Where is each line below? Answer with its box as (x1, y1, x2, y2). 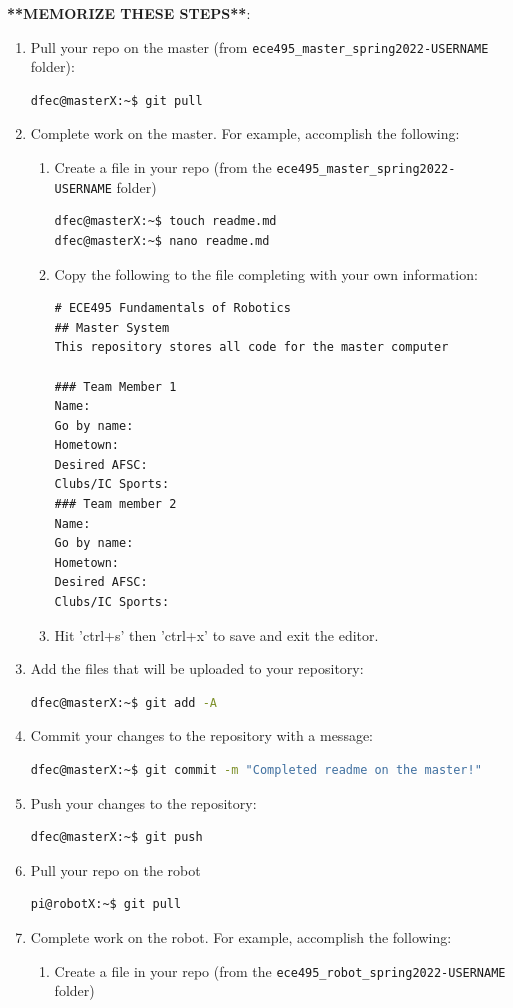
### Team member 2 (54, 497, 177, 512)
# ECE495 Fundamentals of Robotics (54, 301, 291, 316)
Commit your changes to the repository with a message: (30, 725, 374, 746)
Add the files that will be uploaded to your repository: (30, 658, 364, 679)
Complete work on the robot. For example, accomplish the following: (30, 926, 452, 947)
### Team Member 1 (54, 379, 177, 394)
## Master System (54, 320, 170, 335)
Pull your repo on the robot (30, 859, 201, 880)
